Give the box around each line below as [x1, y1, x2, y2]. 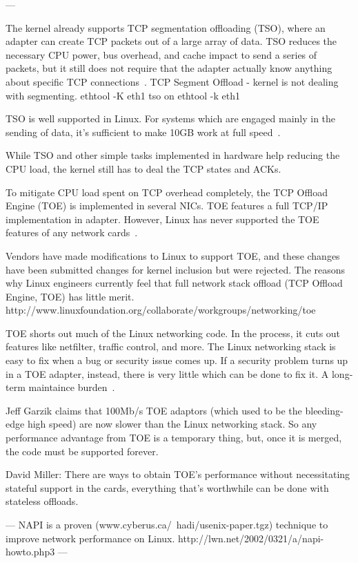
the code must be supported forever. [6, 443, 159, 458]
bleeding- [305, 403, 344, 417]
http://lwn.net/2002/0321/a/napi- [178, 531, 324, 545]
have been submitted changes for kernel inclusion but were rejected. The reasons [6, 262, 346, 276]
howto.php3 [6, 544, 55, 559]
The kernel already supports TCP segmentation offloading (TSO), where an [6, 20, 326, 35]
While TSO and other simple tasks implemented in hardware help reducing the [6, 148, 340, 162]
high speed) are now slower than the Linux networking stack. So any [27, 417, 317, 431]
